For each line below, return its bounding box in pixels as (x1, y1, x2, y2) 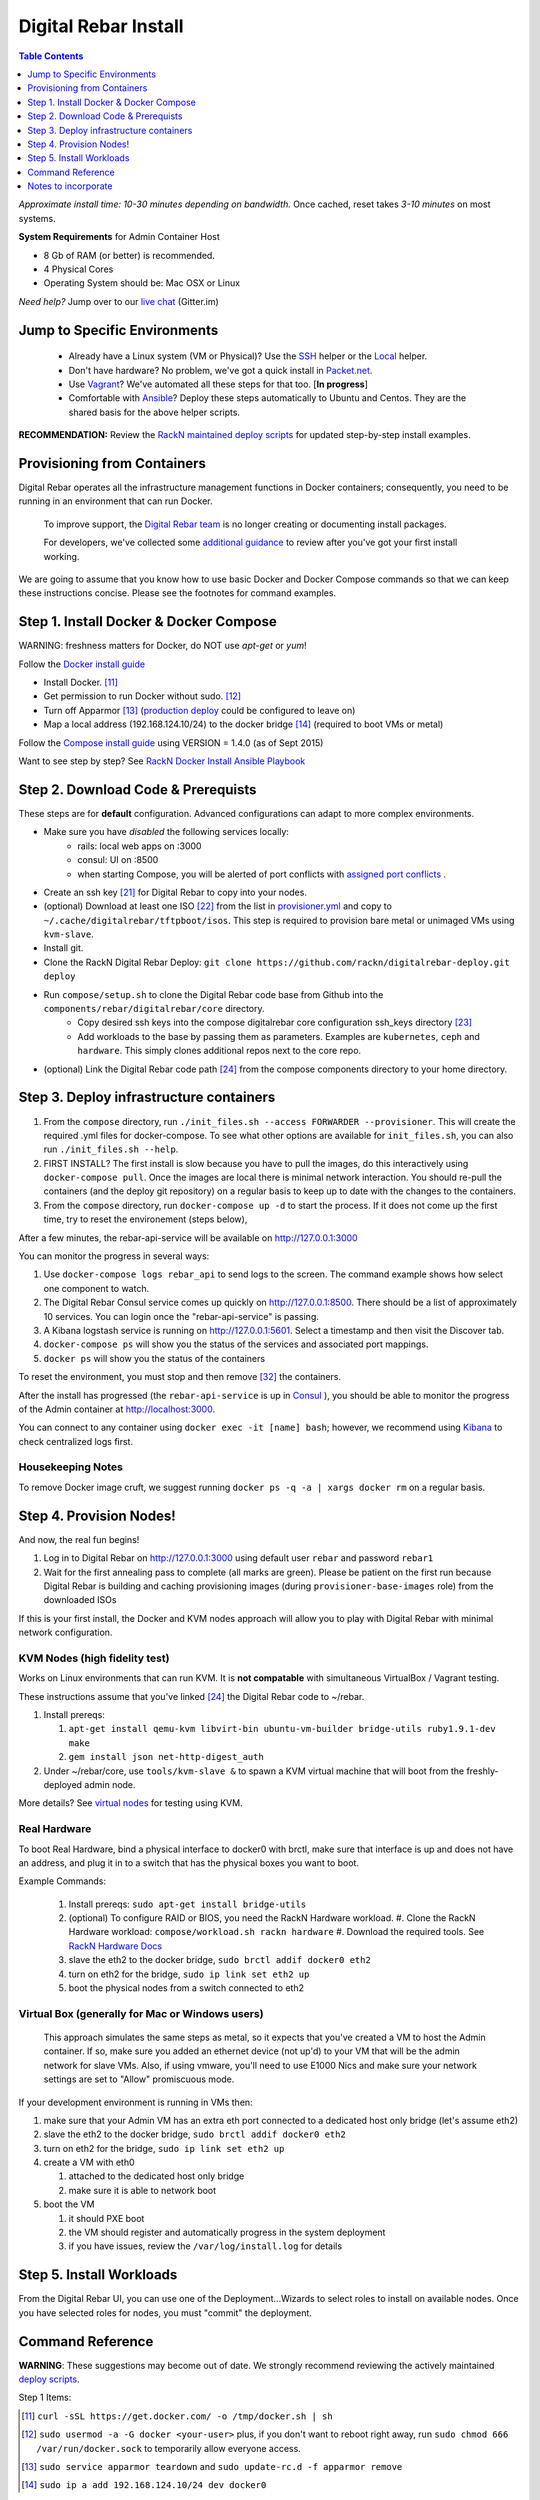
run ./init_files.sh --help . (43, 1143, 179, 1155)
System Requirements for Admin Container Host (18, 231, 220, 243)
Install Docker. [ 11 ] (43, 676, 119, 689)
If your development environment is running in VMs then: (18, 2096, 254, 2108)
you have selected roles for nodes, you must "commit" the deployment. (18, 2306, 312, 2319)
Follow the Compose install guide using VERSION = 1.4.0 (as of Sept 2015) (18, 736, 324, 749)
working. (43, 550, 80, 562)
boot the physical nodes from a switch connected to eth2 (68, 1982, 305, 1994)
